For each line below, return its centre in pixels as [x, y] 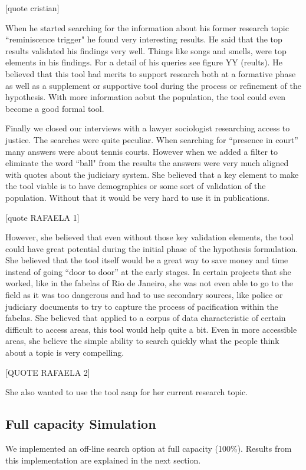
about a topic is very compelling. [65, 352]
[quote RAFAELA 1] [42, 217]
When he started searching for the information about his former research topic [147, 27]
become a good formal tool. [55, 108]
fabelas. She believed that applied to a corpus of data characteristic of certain [146, 318]
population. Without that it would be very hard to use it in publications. [137, 197]
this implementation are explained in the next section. [103, 460]
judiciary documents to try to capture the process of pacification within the [142, 306]
